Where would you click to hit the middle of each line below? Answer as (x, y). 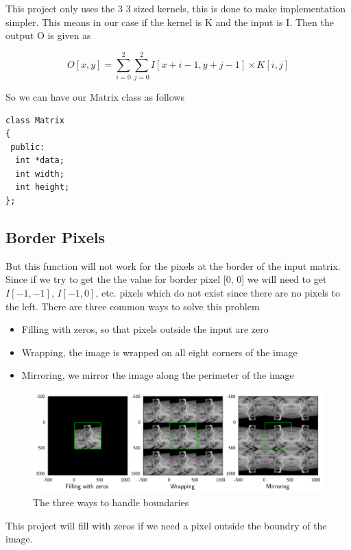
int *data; (40, 161)
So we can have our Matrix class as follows (95, 96)
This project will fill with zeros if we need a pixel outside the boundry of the (166, 525)
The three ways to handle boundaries (111, 502)
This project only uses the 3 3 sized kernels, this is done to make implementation (176, 8)
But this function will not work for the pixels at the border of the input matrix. (173, 265)
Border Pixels (55, 237)
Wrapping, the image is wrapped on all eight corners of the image (159, 352)
